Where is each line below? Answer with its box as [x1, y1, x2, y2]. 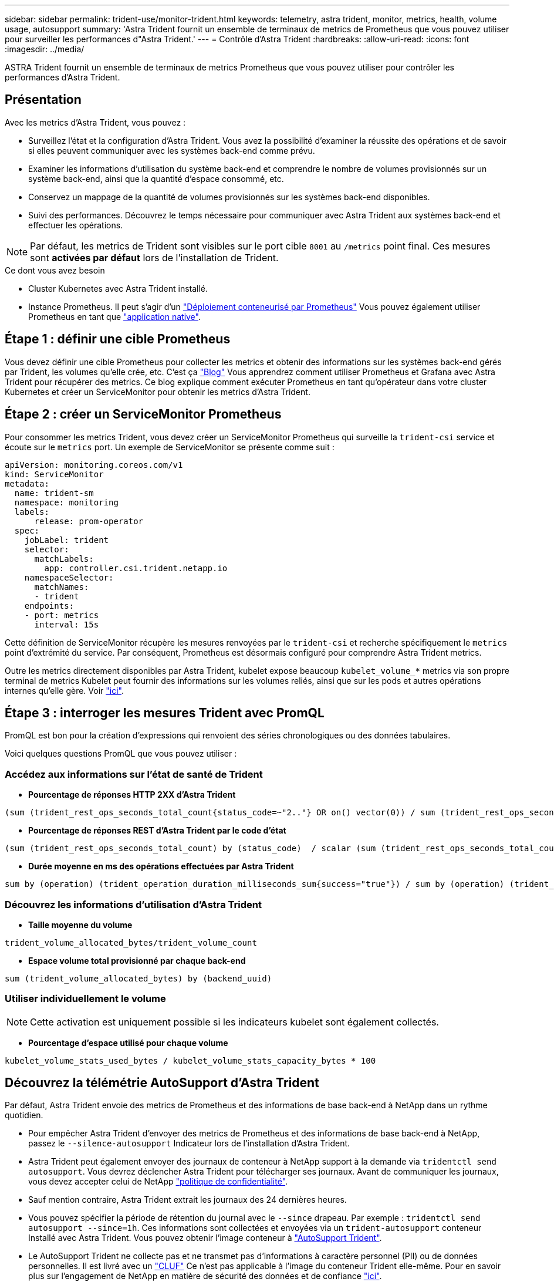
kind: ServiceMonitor [5, 469, 104, 479]
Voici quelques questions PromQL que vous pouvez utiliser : [5, 748, 237, 759]
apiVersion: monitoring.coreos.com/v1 [5, 460, 183, 470]
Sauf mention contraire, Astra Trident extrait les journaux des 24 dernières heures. [28, 1195, 347, 1205]
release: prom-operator [34, 516, 144, 526]
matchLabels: [34, 554, 94, 564]
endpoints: [24, 600, 75, 610]
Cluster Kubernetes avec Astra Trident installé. [28, 283, 208, 293]
